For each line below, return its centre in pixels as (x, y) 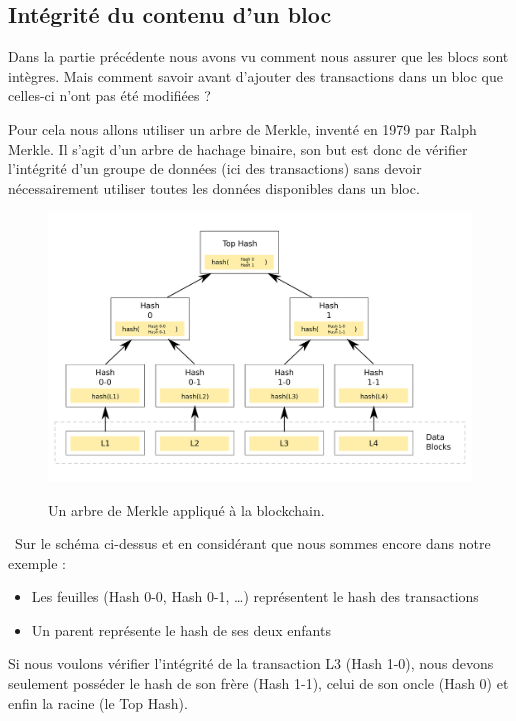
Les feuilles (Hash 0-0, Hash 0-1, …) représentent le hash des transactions (255, 596)
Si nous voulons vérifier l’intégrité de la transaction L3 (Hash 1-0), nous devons (251, 663)
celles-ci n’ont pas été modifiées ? (109, 95)
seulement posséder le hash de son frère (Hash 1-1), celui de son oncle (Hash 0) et (258, 683)
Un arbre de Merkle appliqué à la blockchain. (186, 509)
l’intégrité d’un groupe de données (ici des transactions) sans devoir (215, 168)
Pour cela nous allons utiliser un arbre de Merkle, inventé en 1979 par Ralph (242, 128)
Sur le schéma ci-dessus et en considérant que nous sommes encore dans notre (252, 543)
